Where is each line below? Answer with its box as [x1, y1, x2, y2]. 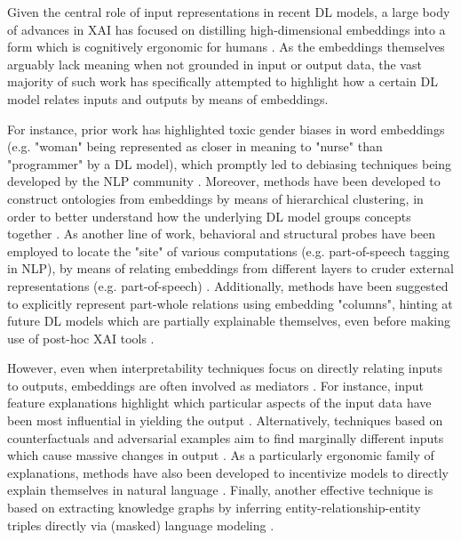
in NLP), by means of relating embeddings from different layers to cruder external [7, 259, 454, 278]
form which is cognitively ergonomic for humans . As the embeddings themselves [7, 37, 445, 56]
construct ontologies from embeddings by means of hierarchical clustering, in [7, 189, 424, 207]
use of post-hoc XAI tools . [7, 328, 155, 347]
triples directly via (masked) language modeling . [7, 515, 274, 534]
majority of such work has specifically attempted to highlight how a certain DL [7, 72, 438, 91]
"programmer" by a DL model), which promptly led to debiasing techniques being [7, 154, 452, 173]
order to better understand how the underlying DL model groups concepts [7, 206, 411, 225]
